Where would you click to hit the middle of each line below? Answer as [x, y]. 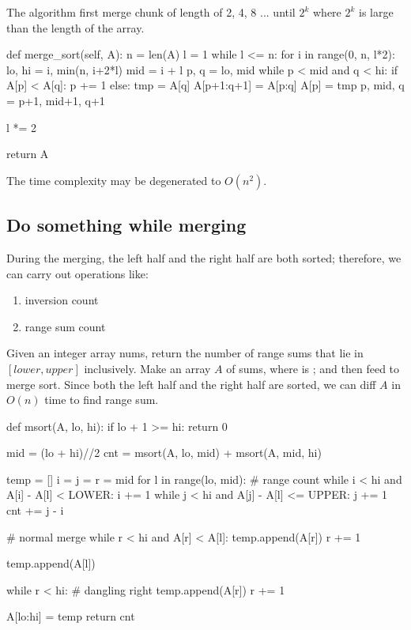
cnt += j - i [35, 510]
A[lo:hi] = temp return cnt [71, 616]
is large [376, 12]
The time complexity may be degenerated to [114, 180]
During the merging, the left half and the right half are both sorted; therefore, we [204, 257]
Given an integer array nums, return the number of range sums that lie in [185, 353]
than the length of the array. [75, 27]
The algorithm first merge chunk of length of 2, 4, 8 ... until [151, 12]
